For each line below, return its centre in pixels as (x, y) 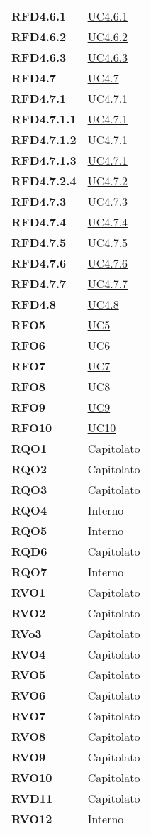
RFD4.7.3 (39, 201)
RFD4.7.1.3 (44, 160)
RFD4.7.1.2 (44, 139)
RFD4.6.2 (39, 37)
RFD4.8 (34, 304)
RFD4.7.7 (39, 284)
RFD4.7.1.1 (44, 119)
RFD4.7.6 (39, 263)
